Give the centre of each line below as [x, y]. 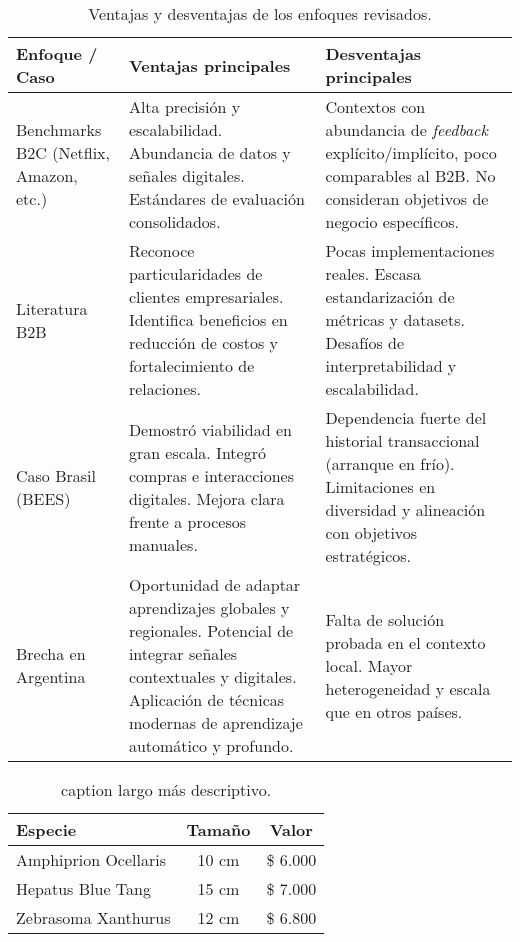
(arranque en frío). [390, 463]
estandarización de [390, 296]
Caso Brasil [56, 475]
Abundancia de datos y [209, 152]
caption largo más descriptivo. [166, 789]
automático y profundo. [211, 745]
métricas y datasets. [395, 319]
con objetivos [371, 532]
